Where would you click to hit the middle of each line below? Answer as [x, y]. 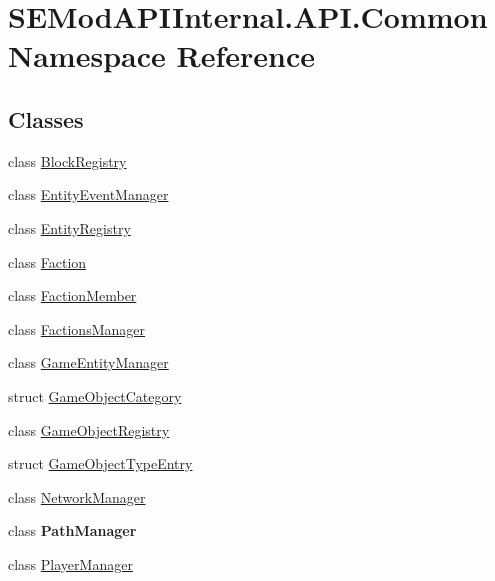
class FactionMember [72, 295]
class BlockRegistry [67, 160]
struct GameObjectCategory [95, 395]
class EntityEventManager [88, 194]
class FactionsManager [76, 328]
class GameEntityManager [88, 362]
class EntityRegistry [69, 227]
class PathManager [72, 530]
